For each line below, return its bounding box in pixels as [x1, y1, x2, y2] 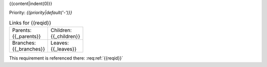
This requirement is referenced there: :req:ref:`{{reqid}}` [9, 55, 123, 61]
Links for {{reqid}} [9, 19, 51, 26]
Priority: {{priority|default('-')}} [9, 10, 73, 16]
